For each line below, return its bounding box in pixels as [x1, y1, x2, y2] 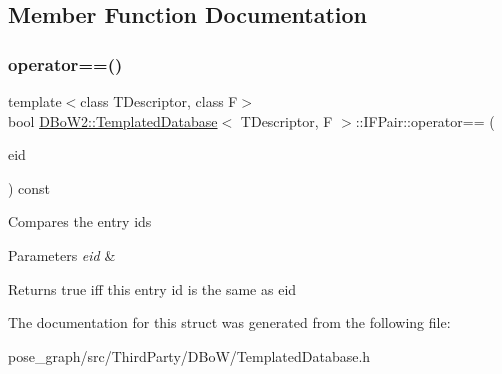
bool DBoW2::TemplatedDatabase [8, 110, 218, 131]
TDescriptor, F [240, 110, 333, 131]
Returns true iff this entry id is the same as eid [8, 278, 297, 299]
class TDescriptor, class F [80, 91, 238, 111]
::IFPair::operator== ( [355, 110, 495, 131]
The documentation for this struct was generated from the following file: [8, 312, 451, 333]
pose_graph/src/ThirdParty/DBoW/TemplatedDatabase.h [8, 345, 371, 366]
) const [8, 177, 51, 198]
